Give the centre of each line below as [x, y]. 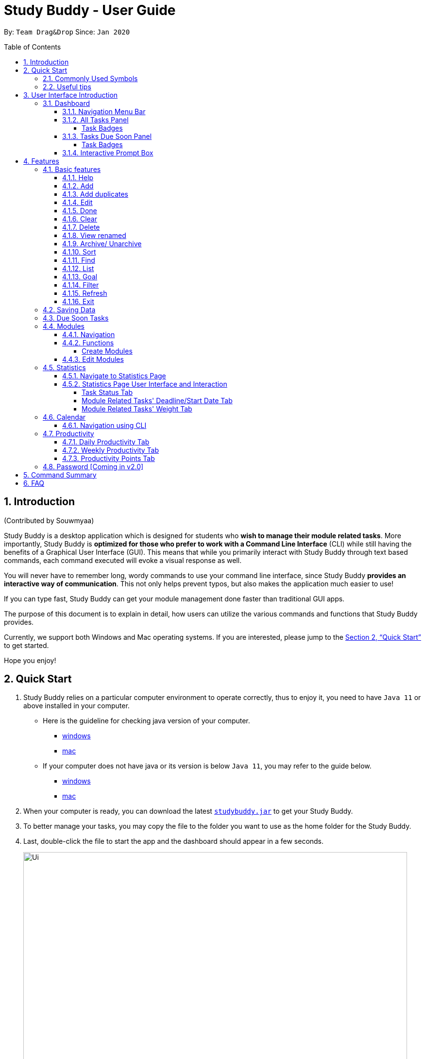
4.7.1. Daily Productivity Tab [106, 442]
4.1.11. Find [79, 260]
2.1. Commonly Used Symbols [90, 78]
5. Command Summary [60, 475]
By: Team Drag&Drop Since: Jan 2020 [67, 32]
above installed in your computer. [76, 706]
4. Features [41, 161]
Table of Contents [33, 47]
